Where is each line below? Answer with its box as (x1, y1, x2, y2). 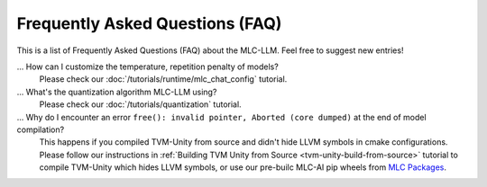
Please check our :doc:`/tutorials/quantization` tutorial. (39, 99, 243, 110)
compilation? (16, 124, 65, 135)
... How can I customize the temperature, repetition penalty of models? (16, 61, 279, 72)
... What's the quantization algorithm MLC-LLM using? (16, 86, 217, 97)
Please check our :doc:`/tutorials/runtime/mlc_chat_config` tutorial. (39, 74, 288, 85)
